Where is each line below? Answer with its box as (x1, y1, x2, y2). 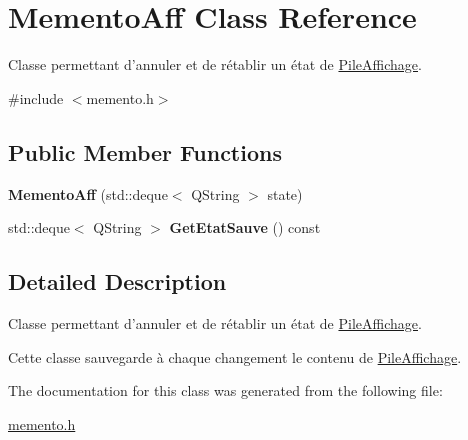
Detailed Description (8, 266, 227, 297)
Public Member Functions (8, 136, 282, 167)
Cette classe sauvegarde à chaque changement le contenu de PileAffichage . (8, 346, 462, 367)
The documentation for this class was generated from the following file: (8, 380, 443, 401)
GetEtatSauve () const (169, 217, 321, 238)
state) (267, 183, 303, 204)
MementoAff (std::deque (8, 183, 168, 204)
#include (8, 87, 64, 108)
